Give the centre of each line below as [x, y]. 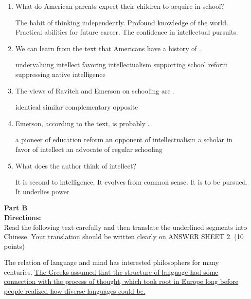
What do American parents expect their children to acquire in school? [120, 6]
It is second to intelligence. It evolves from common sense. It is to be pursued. [132, 182]
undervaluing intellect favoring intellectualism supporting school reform [122, 65]
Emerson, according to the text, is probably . [82, 123]
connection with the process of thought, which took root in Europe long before [121, 281]
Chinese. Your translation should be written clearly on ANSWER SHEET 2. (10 [124, 236]
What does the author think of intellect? [76, 165]
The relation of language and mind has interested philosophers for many [111, 262]
